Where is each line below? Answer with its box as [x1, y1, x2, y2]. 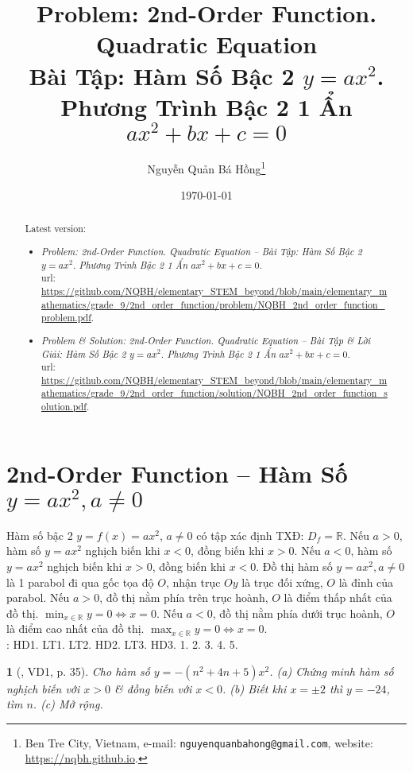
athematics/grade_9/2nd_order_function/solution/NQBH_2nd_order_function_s [41, 386, 388, 400]
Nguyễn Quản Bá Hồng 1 [147, 157, 266, 177]
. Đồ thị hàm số [256, 558, 333, 575]
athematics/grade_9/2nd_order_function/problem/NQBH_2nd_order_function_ [41, 297, 385, 311]
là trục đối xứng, [241, 573, 323, 590]
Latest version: [25, 222, 87, 235]
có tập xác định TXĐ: [196, 526, 304, 543]
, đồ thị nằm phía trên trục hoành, [99, 589, 268, 606]
